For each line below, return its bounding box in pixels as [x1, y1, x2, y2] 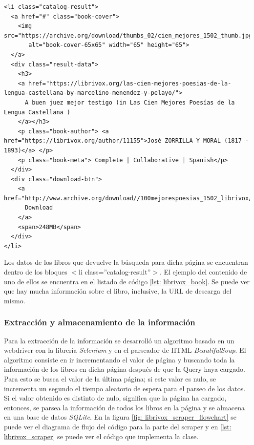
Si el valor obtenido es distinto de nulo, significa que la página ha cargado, [4, 393, 227, 403]
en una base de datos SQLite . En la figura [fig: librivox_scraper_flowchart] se [4, 412, 236, 422]
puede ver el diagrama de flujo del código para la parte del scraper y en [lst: [4, 421, 232, 431]
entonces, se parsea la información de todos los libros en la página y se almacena [4, 402, 245, 412]
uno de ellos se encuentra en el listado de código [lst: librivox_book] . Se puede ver [4, 276, 250, 286]
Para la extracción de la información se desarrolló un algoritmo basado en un [4, 335, 234, 345]
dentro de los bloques [4, 267, 67, 277]
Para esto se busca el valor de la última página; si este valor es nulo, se [4, 374, 216, 383]
